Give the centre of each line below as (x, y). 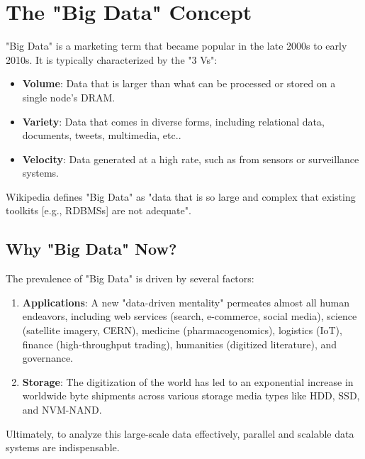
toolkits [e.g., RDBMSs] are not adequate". (99, 210)
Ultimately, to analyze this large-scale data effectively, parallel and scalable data (180, 433)
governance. (48, 358)
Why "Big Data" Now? (91, 249)
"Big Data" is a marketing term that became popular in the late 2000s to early (176, 46)
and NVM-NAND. (62, 410)
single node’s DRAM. (69, 97)
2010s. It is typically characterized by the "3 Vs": (112, 59)
